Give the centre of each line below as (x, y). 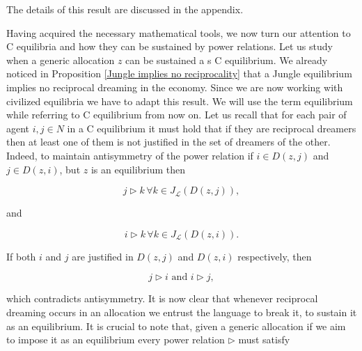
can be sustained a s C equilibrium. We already (227, 60)
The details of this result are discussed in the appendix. (125, 9)
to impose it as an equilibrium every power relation (116, 340)
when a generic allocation (61, 60)
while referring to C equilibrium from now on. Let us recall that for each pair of (176, 115)
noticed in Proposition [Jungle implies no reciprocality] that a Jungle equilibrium (179, 73)
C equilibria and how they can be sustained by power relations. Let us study (170, 46)
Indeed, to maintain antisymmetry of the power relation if (130, 155)
